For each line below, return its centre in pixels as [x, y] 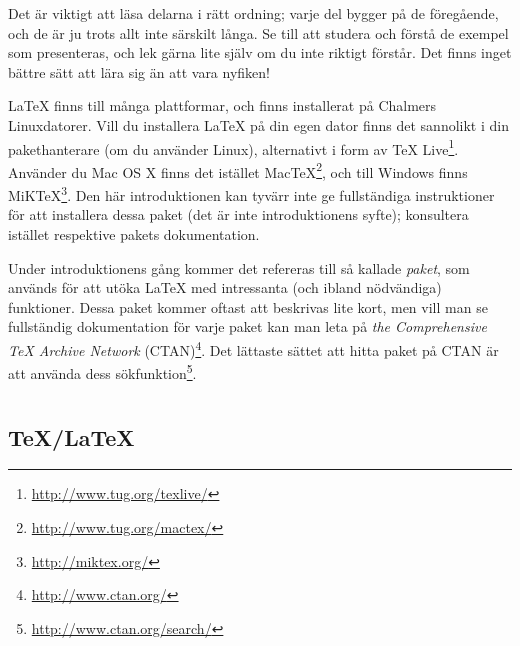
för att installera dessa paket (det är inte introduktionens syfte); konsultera [238, 214]
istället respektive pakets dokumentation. [134, 233]
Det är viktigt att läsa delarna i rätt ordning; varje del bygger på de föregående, [253, 13]
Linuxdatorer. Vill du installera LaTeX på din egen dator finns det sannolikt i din [258, 124]
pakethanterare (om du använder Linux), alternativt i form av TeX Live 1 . [233, 147]
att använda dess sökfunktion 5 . [102, 371]
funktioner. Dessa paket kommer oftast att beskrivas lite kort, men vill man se [248, 306]
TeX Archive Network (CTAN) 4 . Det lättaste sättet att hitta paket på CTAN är [253, 348]
